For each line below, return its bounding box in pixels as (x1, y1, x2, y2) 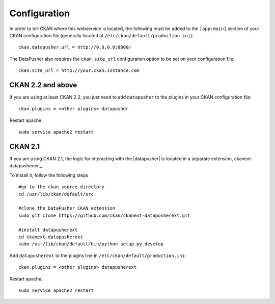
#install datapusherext (18, 227, 78, 233)
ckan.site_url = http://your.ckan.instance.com (18, 68, 140, 73)
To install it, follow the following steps (9, 172, 89, 178)
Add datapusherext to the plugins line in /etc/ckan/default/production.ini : (9, 252, 186, 259)
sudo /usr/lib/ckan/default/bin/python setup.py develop (18, 241, 164, 247)
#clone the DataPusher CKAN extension (18, 206, 116, 211)
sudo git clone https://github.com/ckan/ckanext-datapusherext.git (18, 212, 190, 218)
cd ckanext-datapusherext (18, 234, 84, 240)
